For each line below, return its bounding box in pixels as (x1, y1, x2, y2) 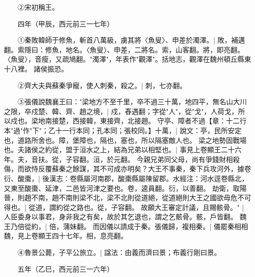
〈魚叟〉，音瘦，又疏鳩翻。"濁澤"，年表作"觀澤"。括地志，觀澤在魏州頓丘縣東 (4, 54, 251, 64)
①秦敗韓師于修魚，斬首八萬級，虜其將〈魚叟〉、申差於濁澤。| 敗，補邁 (17, 35, 245, 45)
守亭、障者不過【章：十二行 (157, 115, 247, 126)
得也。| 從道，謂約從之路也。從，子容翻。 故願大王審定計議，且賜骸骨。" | (4, 202, 244, 212)
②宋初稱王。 (17, 2, 59, 12)
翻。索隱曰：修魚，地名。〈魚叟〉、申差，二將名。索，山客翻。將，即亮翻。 (4, 44, 244, 54)
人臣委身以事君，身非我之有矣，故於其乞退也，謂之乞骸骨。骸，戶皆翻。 (4, 211, 237, 222)
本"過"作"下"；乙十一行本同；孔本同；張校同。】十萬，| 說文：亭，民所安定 (4, 125, 242, 135)
